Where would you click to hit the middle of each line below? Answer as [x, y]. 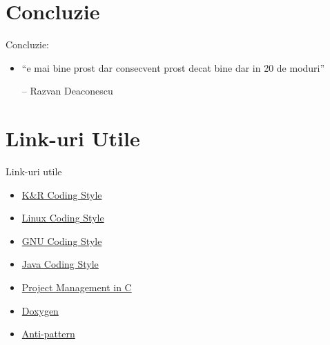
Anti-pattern [48, 334]
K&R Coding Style [62, 194]
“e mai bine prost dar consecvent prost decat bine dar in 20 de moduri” [173, 67]
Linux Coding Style [63, 218]
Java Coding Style [60, 264]
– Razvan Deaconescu [67, 91]
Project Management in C [77, 287]
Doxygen [40, 310]
